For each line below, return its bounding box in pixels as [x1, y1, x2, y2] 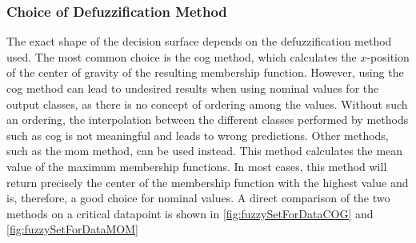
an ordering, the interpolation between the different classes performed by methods [6, 111, 409, 128]
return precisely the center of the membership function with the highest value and [6, 173, 409, 190]
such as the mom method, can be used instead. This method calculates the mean [6, 142, 403, 159]
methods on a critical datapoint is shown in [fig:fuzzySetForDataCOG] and [6, 205, 374, 221]
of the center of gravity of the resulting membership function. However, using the [6, 64, 404, 81]
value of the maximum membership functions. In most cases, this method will [6, 157, 387, 174]
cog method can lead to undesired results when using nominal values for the [6, 80, 379, 96]
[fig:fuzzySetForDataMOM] [6, 221, 138, 237]
